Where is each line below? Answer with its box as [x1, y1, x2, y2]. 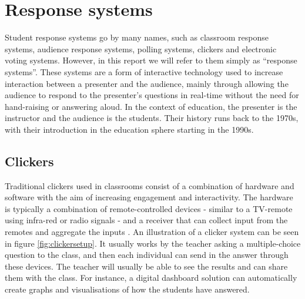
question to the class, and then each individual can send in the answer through [5, 248, 289, 261]
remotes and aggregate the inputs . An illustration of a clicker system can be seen [5, 226, 299, 238]
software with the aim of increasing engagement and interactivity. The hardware [5, 191, 293, 203]
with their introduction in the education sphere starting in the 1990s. [5, 123, 254, 135]
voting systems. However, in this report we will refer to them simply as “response [5, 54, 297, 66]
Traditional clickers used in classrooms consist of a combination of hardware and [5, 179, 294, 192]
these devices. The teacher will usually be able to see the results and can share [5, 260, 288, 272]
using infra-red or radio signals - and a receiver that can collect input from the [5, 214, 288, 226]
